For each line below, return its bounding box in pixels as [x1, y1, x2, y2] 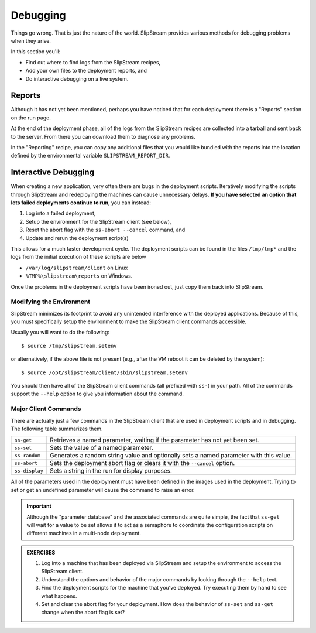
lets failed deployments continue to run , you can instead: [11, 199, 152, 206]
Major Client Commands [11, 405, 81, 413]
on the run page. [11, 114, 51, 121]
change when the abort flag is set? [41, 609, 125, 616]
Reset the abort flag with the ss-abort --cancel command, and [25, 226, 186, 234]
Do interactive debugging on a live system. [25, 75, 129, 82]
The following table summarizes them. [11, 425, 103, 432]
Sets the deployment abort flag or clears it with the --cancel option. [50, 459, 235, 467]
